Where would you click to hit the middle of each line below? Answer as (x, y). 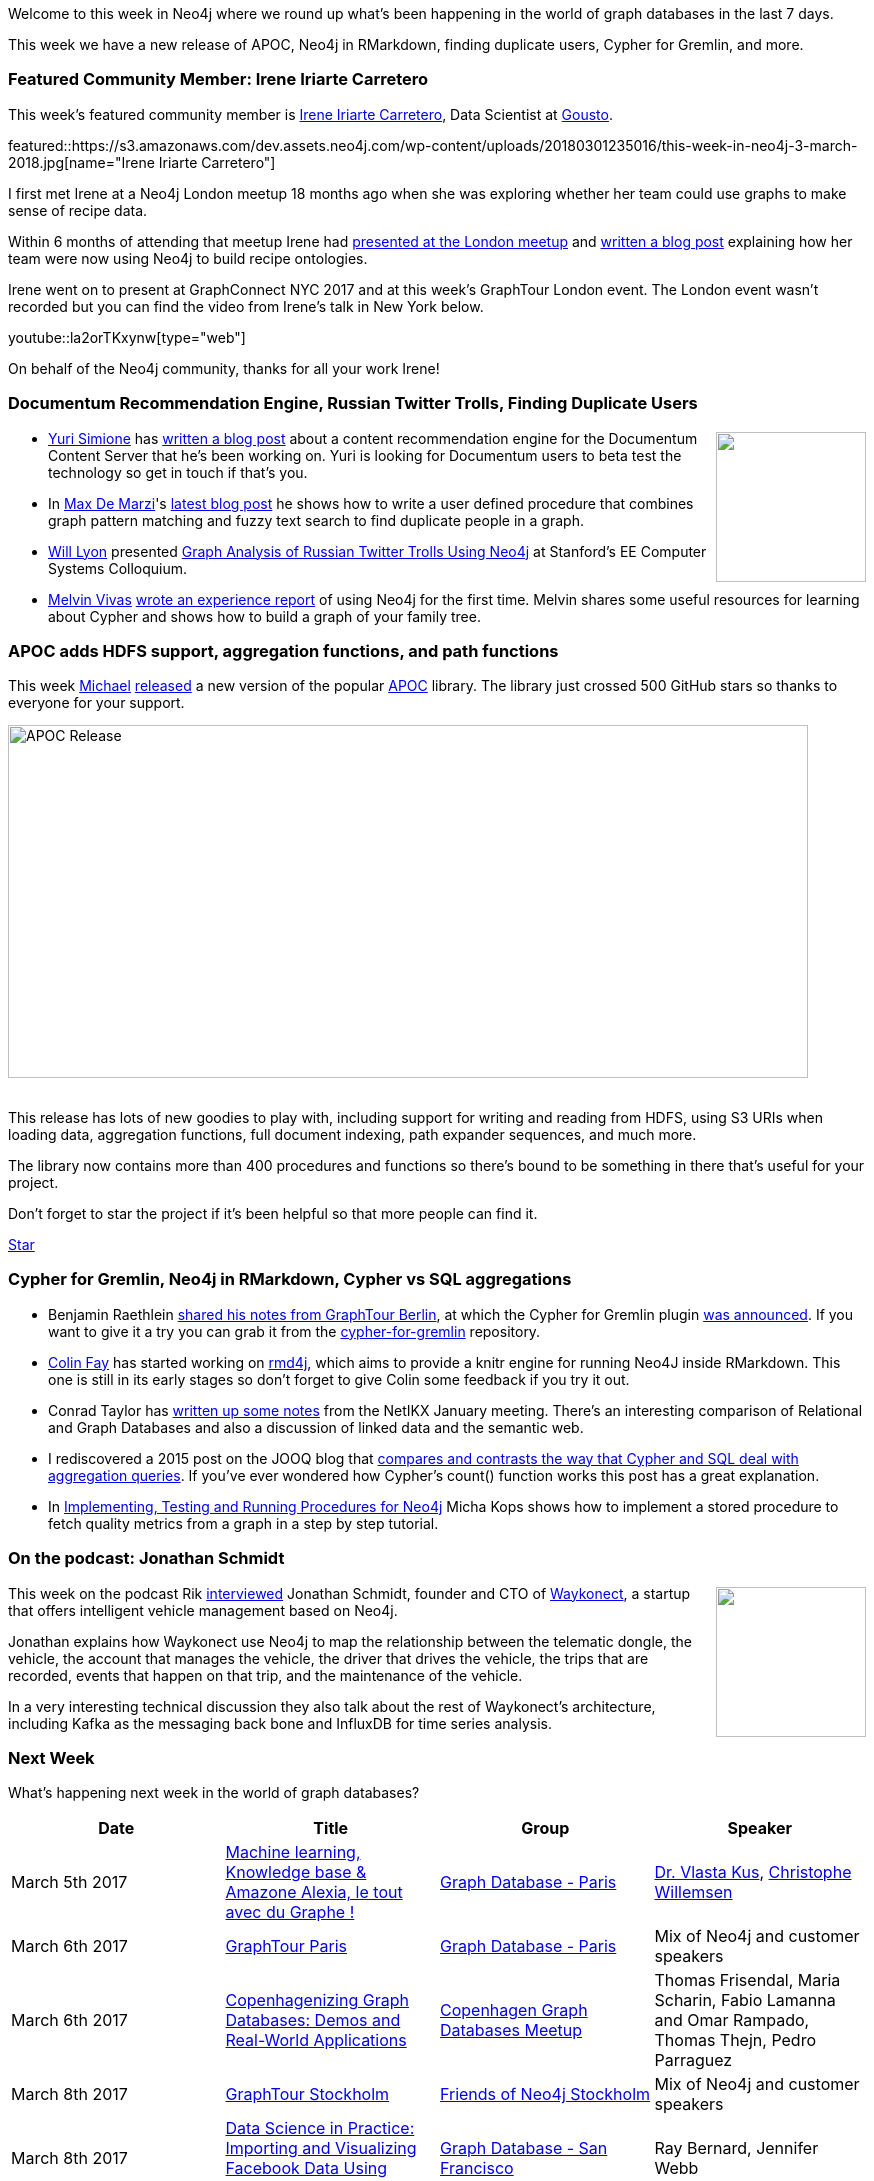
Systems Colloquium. (118, 568)
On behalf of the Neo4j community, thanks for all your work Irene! (224, 368)
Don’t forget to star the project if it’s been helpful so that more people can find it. (273, 1214)
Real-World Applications (316, 2040)
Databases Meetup (511, 2030)
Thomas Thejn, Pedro (735, 2040)
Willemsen (693, 1892)
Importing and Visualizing (321, 2148)
